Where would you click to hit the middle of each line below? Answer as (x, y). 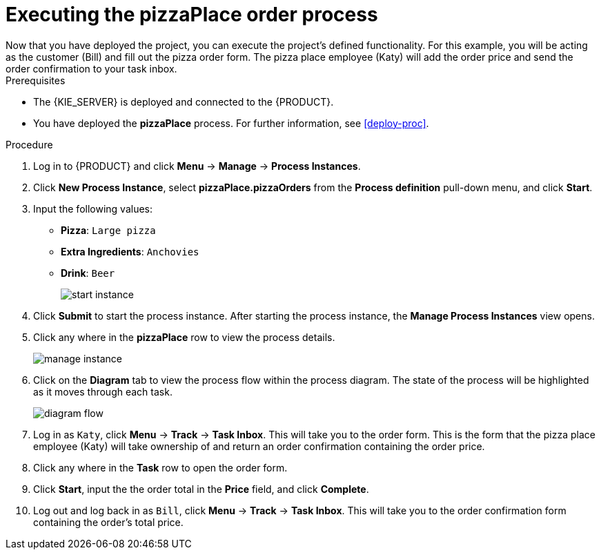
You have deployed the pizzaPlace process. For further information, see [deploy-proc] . (231, 123)
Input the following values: (93, 208)
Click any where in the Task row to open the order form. (160, 467)
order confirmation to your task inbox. (91, 68)
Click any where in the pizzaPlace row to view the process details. (184, 337)
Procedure (29, 144)
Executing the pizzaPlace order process (192, 14)
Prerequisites (36, 80)
